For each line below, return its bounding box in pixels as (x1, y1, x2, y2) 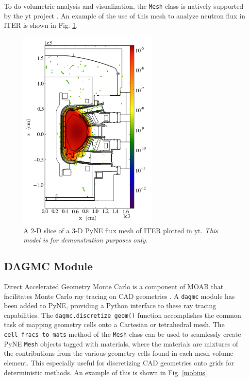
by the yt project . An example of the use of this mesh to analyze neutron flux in (4, 10, 245, 20)
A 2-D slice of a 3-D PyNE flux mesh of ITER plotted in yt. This (23, 225, 218, 235)
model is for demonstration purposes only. (23, 235, 148, 245)
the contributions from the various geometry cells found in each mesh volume (4, 348, 233, 358)
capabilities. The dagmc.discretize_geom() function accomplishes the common (4, 310, 241, 320)
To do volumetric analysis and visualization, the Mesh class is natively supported (4, 1, 244, 11)
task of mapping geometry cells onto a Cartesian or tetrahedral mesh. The (4, 319, 225, 329)
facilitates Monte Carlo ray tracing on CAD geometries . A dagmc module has (4, 291, 235, 301)
